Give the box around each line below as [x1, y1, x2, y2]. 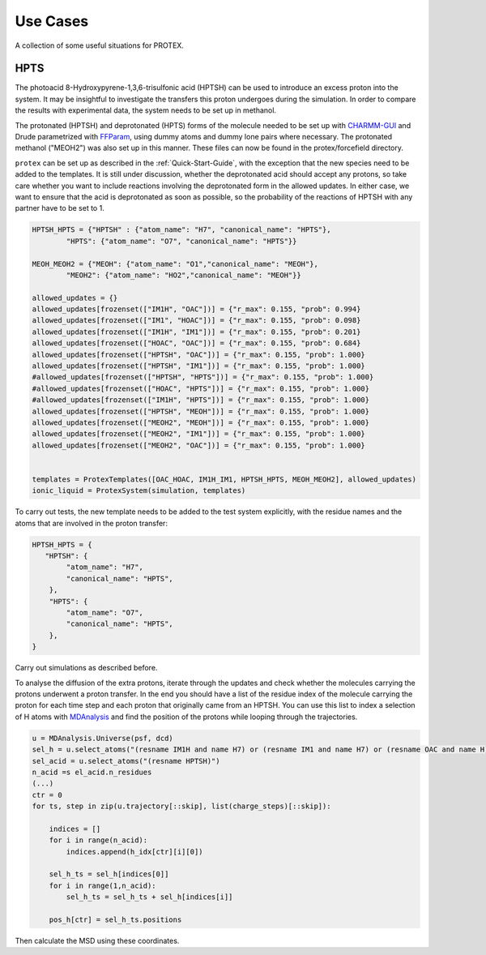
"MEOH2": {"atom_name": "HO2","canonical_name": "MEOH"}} [66, 270, 301, 280]
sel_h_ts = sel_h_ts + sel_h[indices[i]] [66, 893, 233, 901]
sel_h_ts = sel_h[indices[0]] [49, 870, 169, 879]
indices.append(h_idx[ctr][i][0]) [66, 847, 203, 856]
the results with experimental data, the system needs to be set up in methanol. [15, 105, 277, 115]
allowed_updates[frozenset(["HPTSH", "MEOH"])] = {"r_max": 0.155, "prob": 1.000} [32, 406, 370, 416]
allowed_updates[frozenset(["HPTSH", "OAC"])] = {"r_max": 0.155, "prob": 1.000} [32, 349, 366, 359]
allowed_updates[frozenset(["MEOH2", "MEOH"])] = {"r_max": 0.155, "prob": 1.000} [32, 418, 370, 427]
